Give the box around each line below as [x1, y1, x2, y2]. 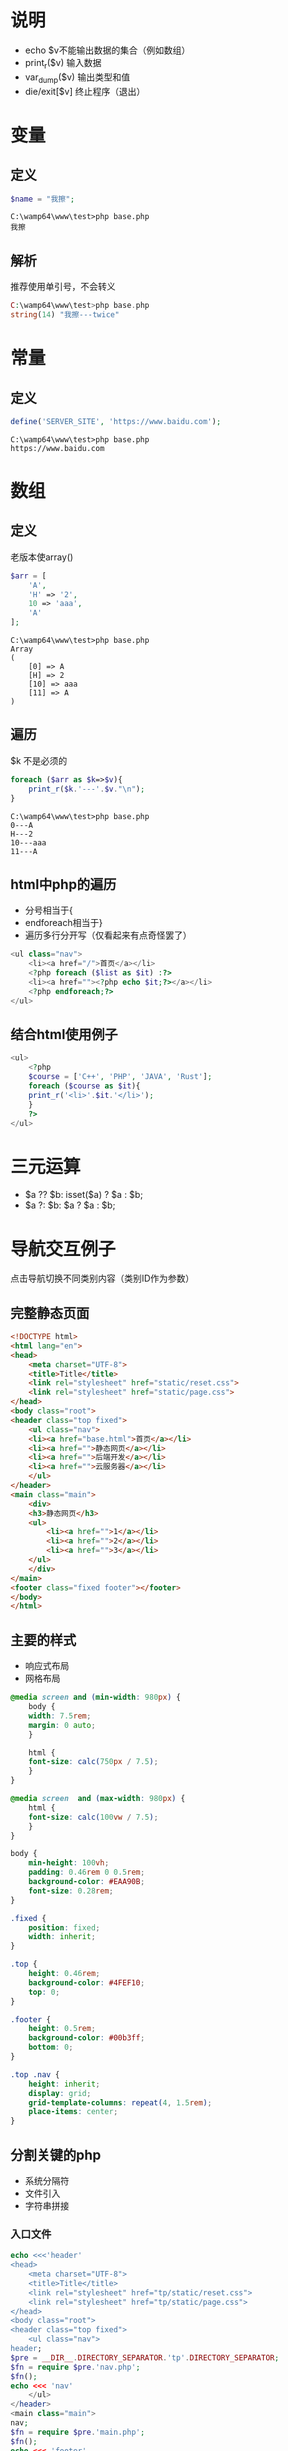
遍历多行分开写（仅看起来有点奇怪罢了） [24, 929, 192, 941]
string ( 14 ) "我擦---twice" [10, 310, 120, 320]
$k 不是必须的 [10, 754, 68, 766]
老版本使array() [10, 551, 74, 563]
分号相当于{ [24, 904, 73, 916]
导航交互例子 [10, 1237, 117, 1260]
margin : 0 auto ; [28, 1720, 97, 1730]
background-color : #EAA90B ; [28, 1877, 145, 1887]
